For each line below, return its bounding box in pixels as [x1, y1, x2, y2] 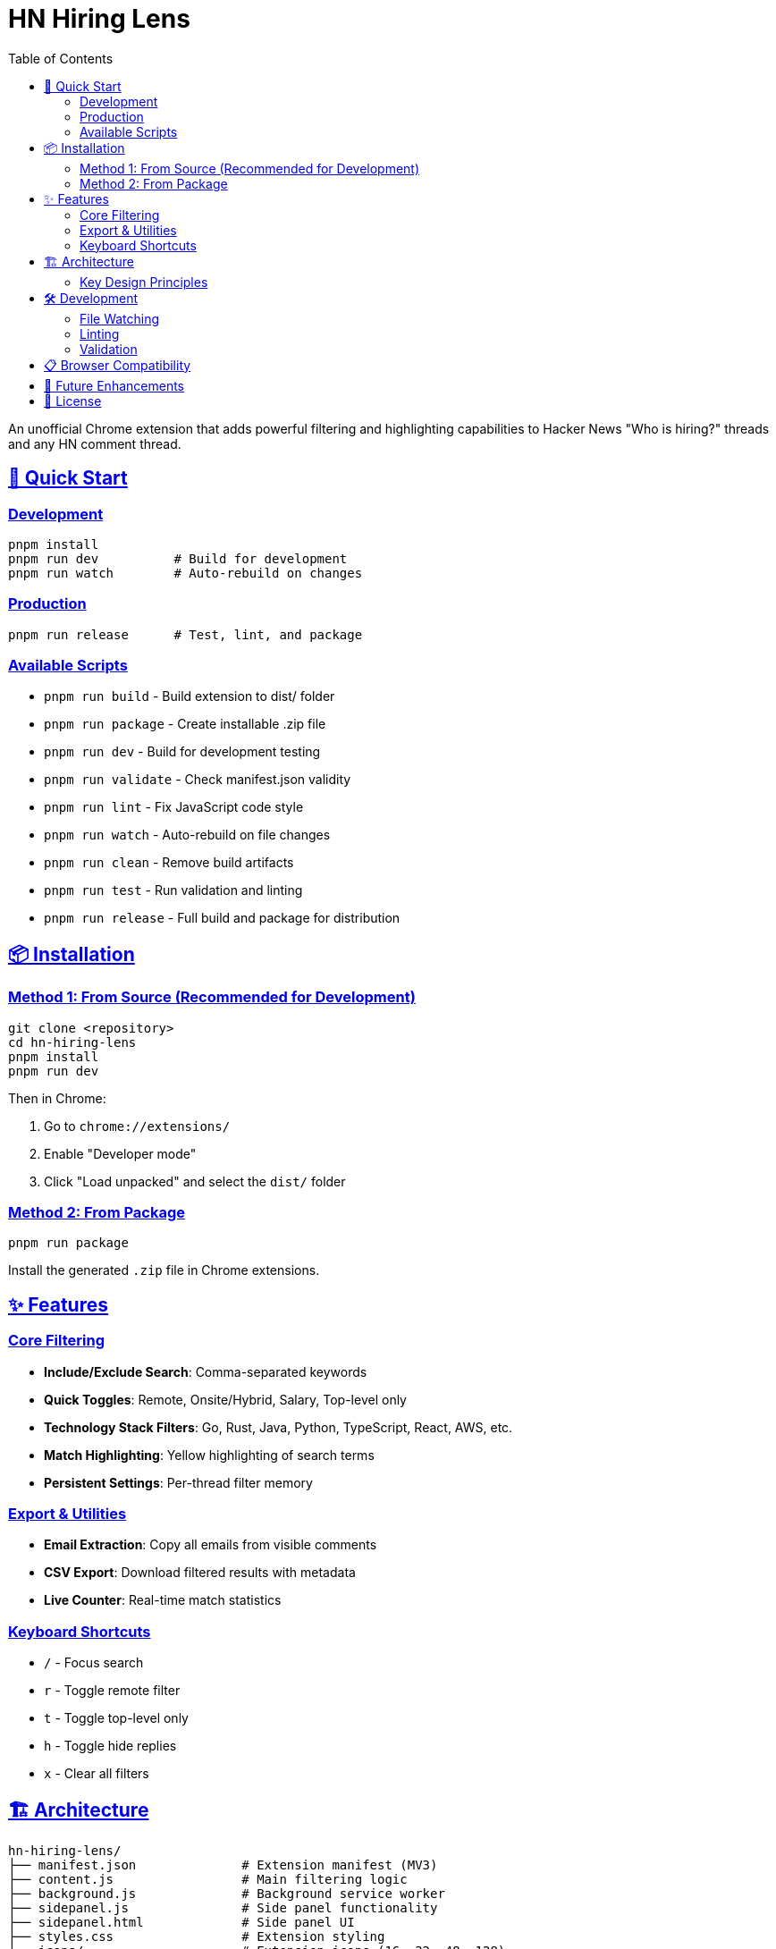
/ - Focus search [44, 1655, 144, 1671]
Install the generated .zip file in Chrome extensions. [8, 1262, 320, 1278]
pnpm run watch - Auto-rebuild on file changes [44, 827, 331, 843]
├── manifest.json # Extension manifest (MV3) [8, 1858, 438, 1872]
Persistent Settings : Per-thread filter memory [44, 1474, 313, 1490]
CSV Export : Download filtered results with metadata [44, 1565, 356, 1581]
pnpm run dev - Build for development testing [44, 744, 321, 760]
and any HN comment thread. [8, 435, 181, 451]
